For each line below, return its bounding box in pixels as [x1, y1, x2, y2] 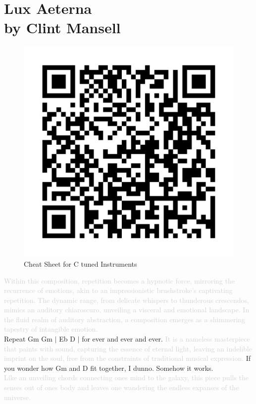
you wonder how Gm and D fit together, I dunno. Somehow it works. [4, 362, 213, 373]
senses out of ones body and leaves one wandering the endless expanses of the [4, 382, 239, 393]
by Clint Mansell [4, 17, 121, 38]
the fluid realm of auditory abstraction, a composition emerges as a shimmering [4, 314, 246, 324]
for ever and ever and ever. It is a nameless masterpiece [82, 334, 250, 344]
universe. [4, 392, 31, 402]
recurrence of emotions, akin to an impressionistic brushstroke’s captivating [4, 285, 233, 295]
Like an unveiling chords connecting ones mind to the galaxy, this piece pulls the [4, 372, 249, 383]
